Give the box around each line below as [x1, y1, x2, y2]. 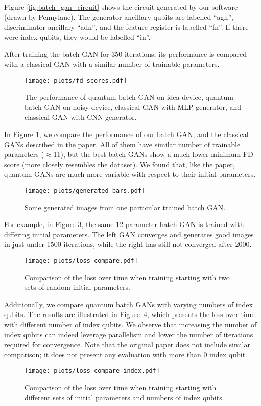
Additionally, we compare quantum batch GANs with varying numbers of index [4, 299, 253, 309]
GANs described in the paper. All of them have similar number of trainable [4, 139, 241, 149]
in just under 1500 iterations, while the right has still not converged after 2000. [4, 239, 252, 250]
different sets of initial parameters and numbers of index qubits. [25, 392, 224, 402]
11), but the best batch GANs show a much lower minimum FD [53, 149, 253, 160]
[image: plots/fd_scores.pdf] [25, 77, 127, 84]
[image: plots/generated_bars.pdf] [25, 187, 146, 194]
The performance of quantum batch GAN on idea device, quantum [25, 92, 233, 102]
